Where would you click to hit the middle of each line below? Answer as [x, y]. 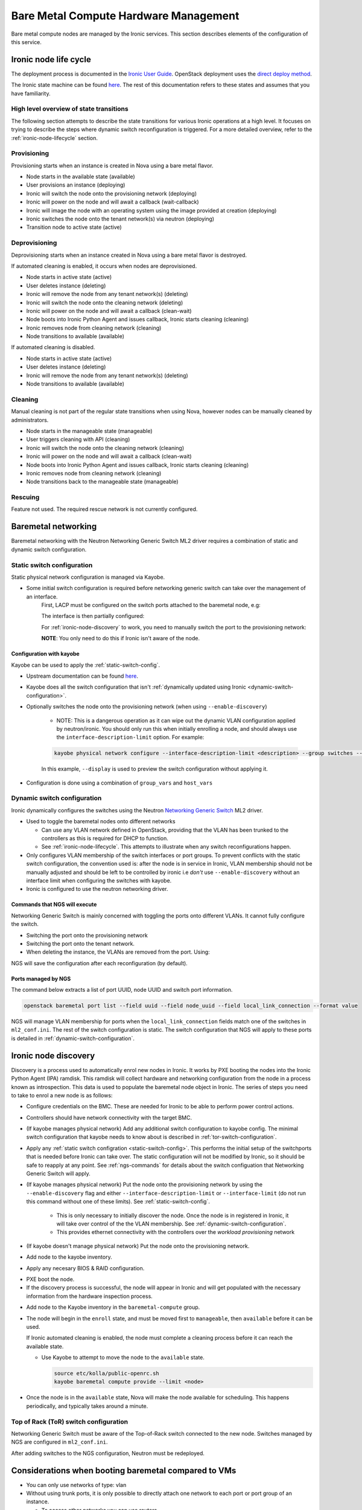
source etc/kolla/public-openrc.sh [106, 1373]
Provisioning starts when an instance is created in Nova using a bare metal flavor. [112, 165]
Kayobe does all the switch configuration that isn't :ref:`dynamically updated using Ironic [136, 687]
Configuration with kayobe [45, 654]
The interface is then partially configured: [93, 616]
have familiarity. [31, 93]
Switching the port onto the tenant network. [81, 943]
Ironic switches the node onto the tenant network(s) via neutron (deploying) [120, 219]
